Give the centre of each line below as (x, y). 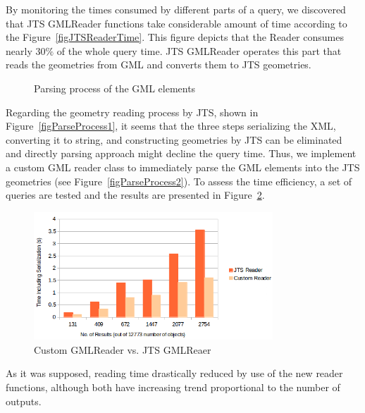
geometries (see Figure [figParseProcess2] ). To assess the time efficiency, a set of (179, 181)
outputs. (24, 401)
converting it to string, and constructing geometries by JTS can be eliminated (174, 139)
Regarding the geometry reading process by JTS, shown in (132, 112)
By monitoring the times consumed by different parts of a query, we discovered (176, 9)
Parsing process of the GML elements (115, 88)
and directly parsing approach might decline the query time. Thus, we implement (181, 153)
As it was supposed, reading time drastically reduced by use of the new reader (174, 373)
